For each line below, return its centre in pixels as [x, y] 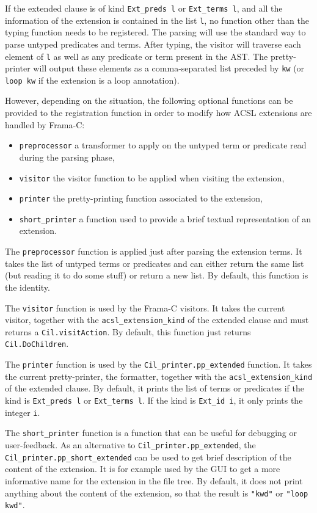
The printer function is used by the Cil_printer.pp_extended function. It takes [158, 364]
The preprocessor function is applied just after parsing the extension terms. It [154, 251]
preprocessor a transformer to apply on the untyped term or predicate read [163, 145]
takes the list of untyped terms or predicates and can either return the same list [155, 263]
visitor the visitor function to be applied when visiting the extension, [152, 177]
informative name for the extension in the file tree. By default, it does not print [154, 480]
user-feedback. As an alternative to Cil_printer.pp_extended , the [130, 445]
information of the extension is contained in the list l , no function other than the [157, 20]
